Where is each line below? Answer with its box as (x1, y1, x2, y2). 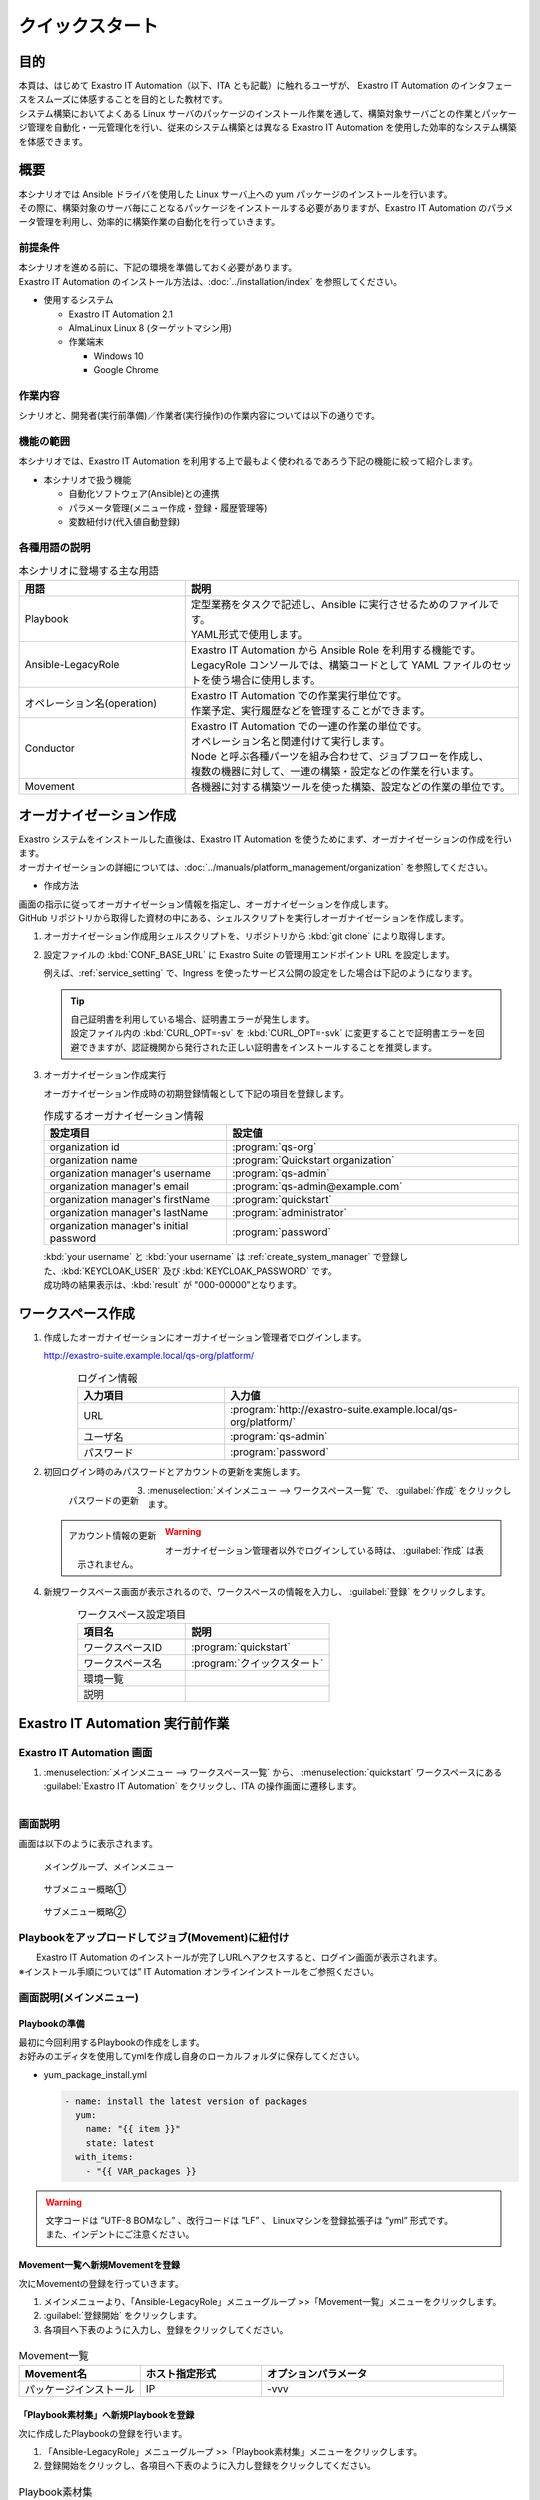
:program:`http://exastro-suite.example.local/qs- (230, 1403, 458, 1417)
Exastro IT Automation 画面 (18, 1745, 153, 1759)
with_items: (75, 2151, 134, 2163)
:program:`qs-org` (231, 1140, 317, 1154)
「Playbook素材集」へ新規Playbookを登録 (18, 2409, 195, 2421)
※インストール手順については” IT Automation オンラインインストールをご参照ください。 (18, 1965, 380, 1977)
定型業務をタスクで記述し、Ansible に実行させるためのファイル (190, 597, 490, 611)
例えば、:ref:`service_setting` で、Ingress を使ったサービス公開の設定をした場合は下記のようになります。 (43, 967, 478, 979)
